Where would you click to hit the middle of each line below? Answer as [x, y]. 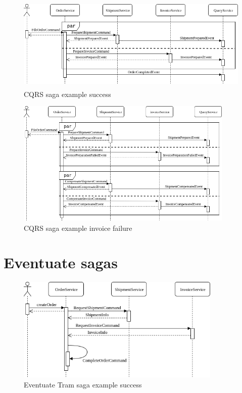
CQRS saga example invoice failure [78, 228]
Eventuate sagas [61, 262]
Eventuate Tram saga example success [83, 384]
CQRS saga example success [67, 94]
